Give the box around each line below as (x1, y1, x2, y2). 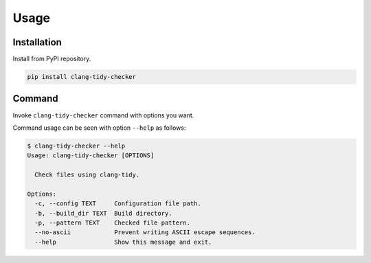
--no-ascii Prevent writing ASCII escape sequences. (34, 229, 256, 236)
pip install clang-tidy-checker (27, 73, 137, 81)
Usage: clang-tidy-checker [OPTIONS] (27, 152, 155, 159)
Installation (12, 36, 62, 48)
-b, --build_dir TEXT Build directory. (34, 209, 172, 217)
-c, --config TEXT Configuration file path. (34, 200, 202, 207)
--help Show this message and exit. (34, 238, 212, 246)
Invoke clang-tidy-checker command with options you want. (12, 111, 194, 119)
